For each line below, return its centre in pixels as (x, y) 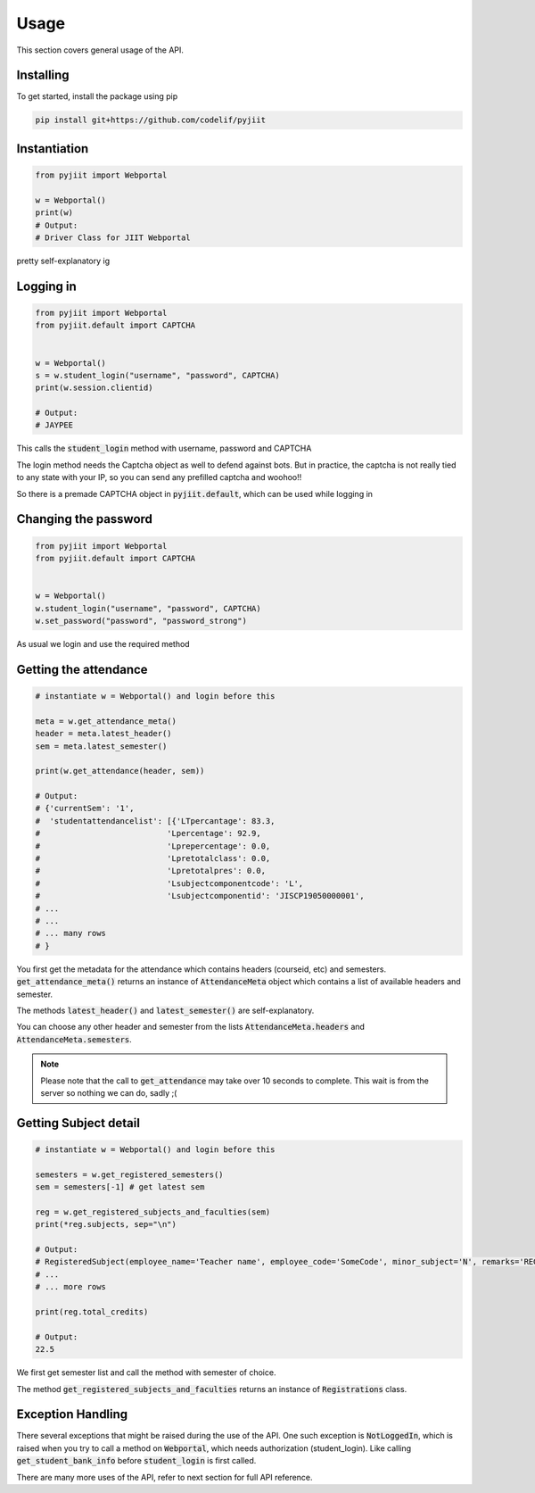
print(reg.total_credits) (92, 1311)
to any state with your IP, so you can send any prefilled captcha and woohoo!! (159, 477)
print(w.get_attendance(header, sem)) (120, 771)
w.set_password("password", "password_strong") (141, 621)
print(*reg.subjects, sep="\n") (106, 1224)
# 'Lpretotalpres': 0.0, (151, 871)
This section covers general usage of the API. (100, 50)
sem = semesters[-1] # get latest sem (120, 1187)
